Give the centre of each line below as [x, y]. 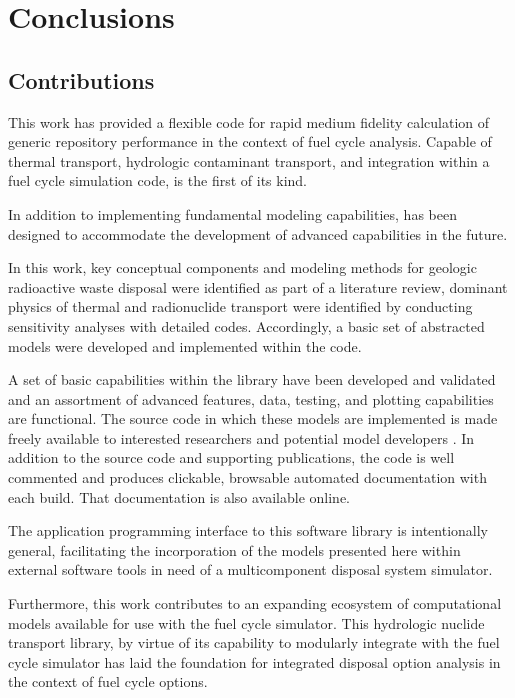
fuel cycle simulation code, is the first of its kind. [158, 180]
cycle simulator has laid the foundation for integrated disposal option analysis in [254, 661]
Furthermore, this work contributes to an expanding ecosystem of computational [255, 603]
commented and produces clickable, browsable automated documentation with [247, 477]
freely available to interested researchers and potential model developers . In [241, 437]
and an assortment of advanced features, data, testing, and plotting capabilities [251, 398]
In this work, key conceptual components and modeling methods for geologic [242, 267]
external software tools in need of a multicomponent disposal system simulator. [250, 569]
